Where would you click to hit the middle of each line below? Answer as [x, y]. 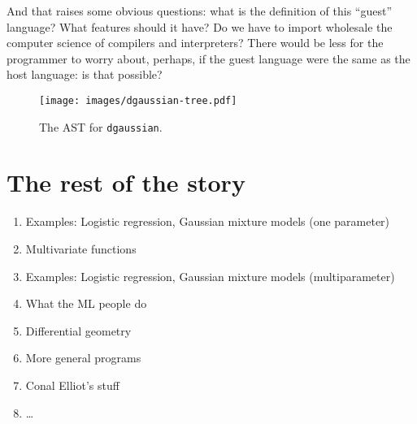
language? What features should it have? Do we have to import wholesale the [200, 26]
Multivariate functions [81, 249]
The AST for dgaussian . [101, 126]
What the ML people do [86, 303]
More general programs [83, 358]
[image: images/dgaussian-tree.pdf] [138, 100]
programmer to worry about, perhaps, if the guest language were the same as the [208, 58]
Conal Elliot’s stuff [72, 385]
